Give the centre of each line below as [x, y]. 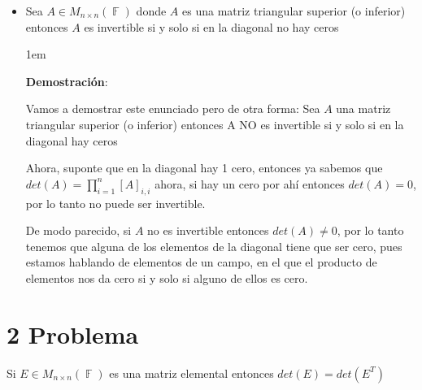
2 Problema [73, 334]
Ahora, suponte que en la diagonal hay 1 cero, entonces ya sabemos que [204, 168]
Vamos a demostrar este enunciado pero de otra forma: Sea [173, 108]
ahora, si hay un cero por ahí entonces [250, 183]
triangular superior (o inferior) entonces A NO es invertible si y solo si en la [215, 124]
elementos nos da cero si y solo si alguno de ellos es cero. [167, 277]
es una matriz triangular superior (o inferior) [294, 11]
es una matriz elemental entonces [191, 373]
